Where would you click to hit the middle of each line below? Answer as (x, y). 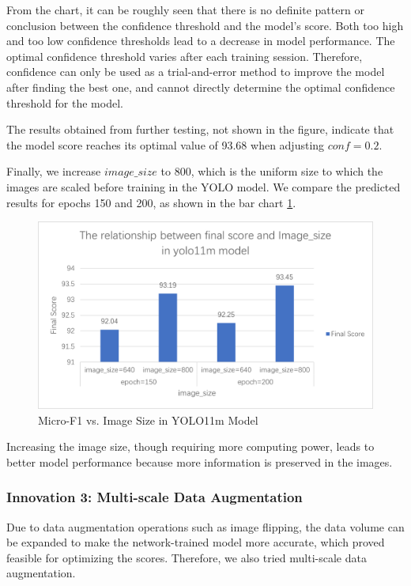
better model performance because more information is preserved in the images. (200, 461)
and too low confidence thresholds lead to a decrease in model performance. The (201, 41)
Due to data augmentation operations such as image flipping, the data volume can (205, 526)
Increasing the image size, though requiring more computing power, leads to (190, 446)
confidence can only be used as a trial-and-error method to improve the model (196, 72)
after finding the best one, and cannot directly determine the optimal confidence (201, 87)
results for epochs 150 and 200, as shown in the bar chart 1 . (151, 202)
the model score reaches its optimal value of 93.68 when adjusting (166, 144)
